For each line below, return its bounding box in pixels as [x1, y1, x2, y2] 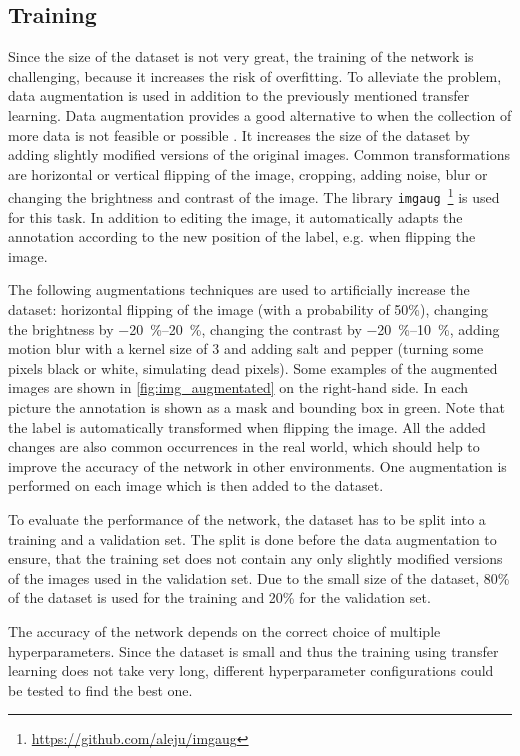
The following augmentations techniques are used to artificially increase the [8, 279, 470, 300]
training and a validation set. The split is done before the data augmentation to [8, 528, 497, 549]
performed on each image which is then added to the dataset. [8, 475, 384, 496]
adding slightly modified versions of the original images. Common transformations [8, 144, 510, 165]
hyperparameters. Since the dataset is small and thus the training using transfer [8, 640, 499, 661]
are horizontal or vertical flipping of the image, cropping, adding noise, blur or [8, 163, 488, 184]
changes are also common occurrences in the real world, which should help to [8, 436, 480, 457]
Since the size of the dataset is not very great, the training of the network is [8, 46, 474, 67]
